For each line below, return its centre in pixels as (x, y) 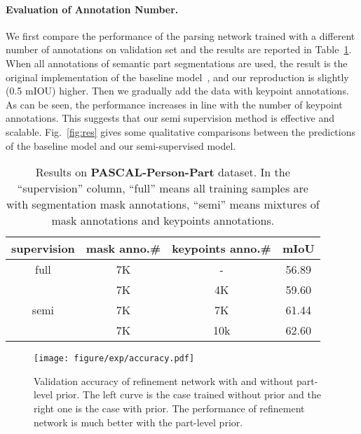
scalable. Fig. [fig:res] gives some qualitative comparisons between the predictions (180, 131)
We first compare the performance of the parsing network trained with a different (180, 35)
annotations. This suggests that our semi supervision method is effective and (170, 118)
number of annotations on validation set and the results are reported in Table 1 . (179, 49)
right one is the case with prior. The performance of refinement (169, 408)
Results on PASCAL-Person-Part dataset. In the (163, 172)
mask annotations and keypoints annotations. (163, 220)
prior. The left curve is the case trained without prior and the (188, 394)
